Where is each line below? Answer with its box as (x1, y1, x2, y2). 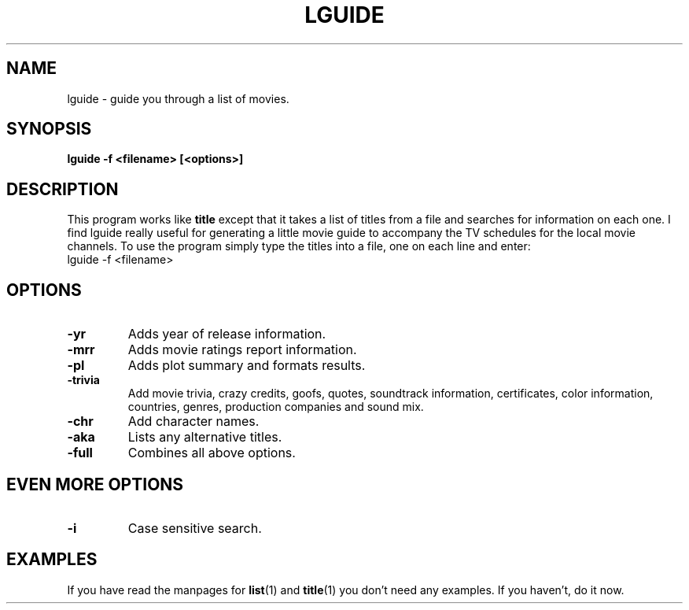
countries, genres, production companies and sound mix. (127, 400, 424, 414)
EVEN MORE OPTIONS (6, 474, 184, 494)
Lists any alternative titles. (127, 429, 282, 445)
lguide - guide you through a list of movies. (67, 91, 289, 105)
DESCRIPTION (6, 179, 119, 199)
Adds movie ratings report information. (127, 342, 357, 358)
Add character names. (127, 413, 260, 430)
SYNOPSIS (6, 119, 92, 139)
